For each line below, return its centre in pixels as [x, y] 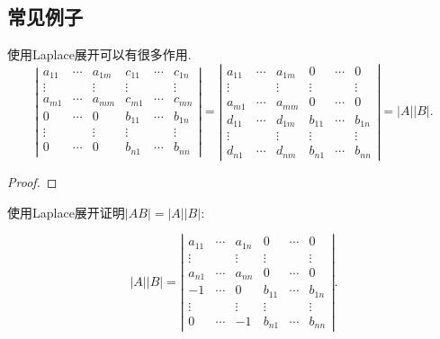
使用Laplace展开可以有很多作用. [99, 54]
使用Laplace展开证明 [66, 212]
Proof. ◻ [32, 181]
